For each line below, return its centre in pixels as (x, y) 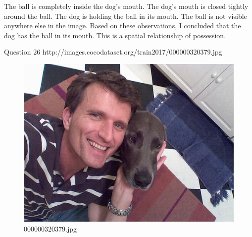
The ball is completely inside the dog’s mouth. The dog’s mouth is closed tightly (126, 6)
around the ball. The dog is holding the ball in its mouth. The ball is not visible (126, 16)
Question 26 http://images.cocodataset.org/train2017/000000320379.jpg (113, 52)
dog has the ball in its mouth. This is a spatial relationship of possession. (115, 35)
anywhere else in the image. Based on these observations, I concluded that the (123, 26)
